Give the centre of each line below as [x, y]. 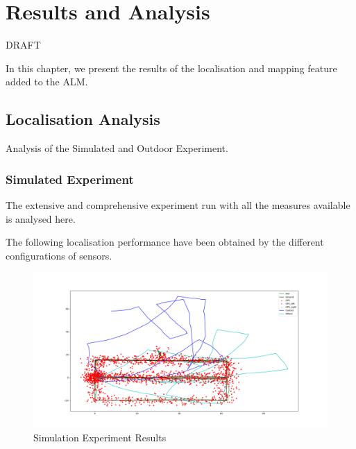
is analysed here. [41, 218]
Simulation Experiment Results [100, 438]
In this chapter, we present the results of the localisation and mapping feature [171, 68]
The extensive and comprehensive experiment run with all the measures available [178, 204]
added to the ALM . [47, 82]
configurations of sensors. [59, 255]
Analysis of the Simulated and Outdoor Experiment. [117, 148]
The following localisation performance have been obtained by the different [165, 242]
